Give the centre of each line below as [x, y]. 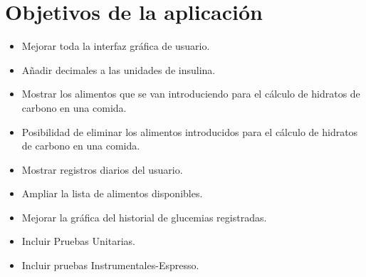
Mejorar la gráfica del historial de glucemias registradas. [144, 217]
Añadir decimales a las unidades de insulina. [119, 69]
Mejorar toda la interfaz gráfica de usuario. [116, 46]
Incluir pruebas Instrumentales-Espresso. [110, 265]
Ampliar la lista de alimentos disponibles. [112, 193]
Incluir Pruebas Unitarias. [78, 241]
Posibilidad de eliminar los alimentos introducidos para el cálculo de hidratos [190, 131]
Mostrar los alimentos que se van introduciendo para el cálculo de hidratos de [191, 94]
